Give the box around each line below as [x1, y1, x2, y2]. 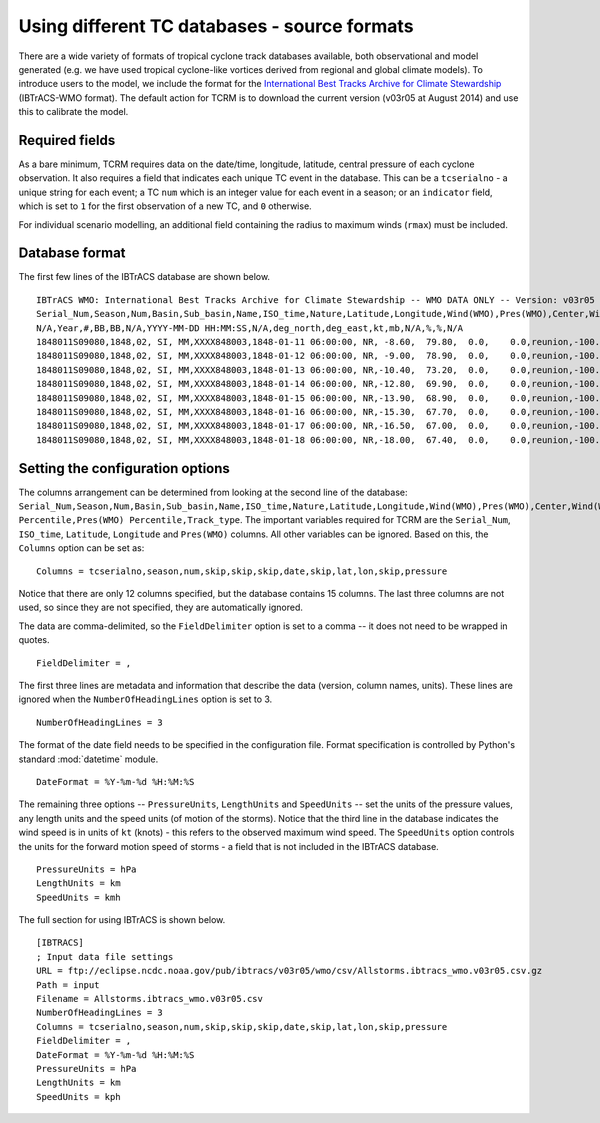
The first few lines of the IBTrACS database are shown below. [18, 271, 270, 283]
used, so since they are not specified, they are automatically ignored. [18, 601, 304, 614]
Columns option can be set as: [18, 542, 145, 554]
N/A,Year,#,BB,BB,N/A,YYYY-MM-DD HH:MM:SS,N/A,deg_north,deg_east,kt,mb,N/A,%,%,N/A [36, 322, 464, 334]
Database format [18, 245, 126, 262]
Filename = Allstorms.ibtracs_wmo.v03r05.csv [36, 993, 264, 1005]
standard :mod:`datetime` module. [18, 753, 159, 765]
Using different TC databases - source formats [18, 15, 414, 37]
